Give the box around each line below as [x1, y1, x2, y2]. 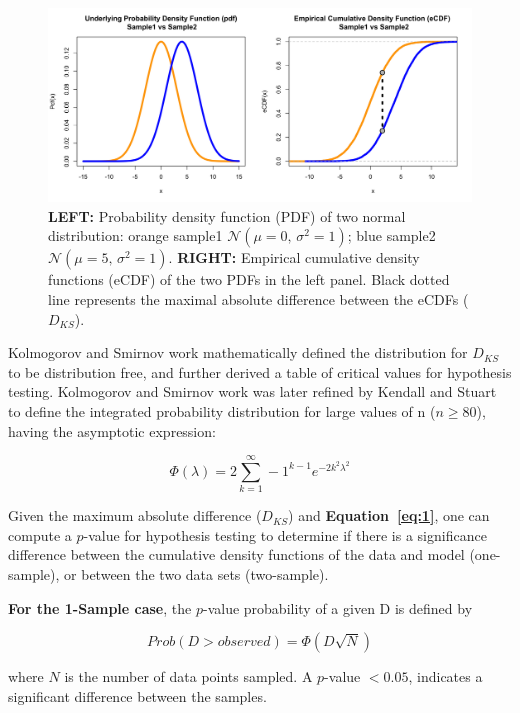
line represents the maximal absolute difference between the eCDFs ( [48, 288, 469, 309]
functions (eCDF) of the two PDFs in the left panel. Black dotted [48, 269, 450, 290]
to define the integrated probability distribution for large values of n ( [8, 400, 436, 421]
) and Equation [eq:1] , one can [288, 505, 490, 526]
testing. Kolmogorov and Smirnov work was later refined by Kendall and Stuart [8, 381, 497, 402]
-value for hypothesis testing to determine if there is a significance [83, 524, 487, 545]
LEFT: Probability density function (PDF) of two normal [48, 205, 406, 226]
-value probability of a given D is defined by [202, 597, 473, 618]
